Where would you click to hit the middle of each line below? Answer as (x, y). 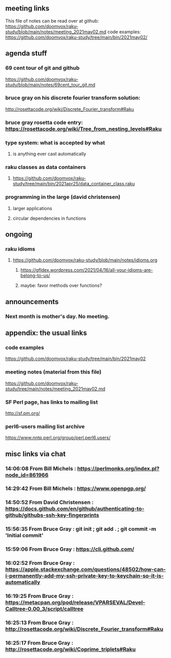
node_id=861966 (27, 475)
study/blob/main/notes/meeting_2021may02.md (56, 32)
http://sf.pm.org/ (23, 413)
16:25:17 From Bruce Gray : (39, 643)
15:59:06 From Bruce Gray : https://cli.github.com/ (70, 549)
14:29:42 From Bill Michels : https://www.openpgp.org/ (76, 488)
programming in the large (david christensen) (63, 197)
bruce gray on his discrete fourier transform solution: (73, 98)
